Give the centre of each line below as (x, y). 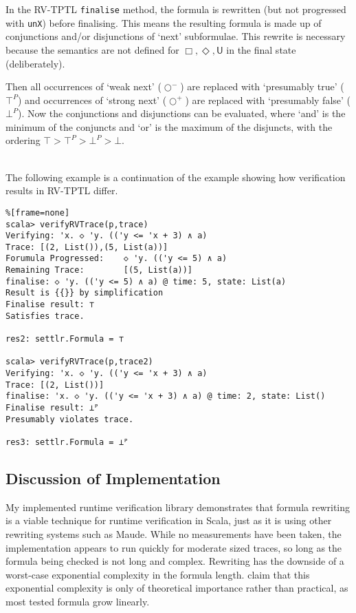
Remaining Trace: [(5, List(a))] (99, 270)
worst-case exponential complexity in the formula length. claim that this (158, 574)
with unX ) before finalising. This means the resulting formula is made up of (164, 22)
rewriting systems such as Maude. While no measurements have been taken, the (174, 534)
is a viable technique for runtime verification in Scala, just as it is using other (169, 520)
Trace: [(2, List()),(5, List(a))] (87, 247)
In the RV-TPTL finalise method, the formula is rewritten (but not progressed (176, 9)
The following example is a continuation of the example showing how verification (176, 177)
